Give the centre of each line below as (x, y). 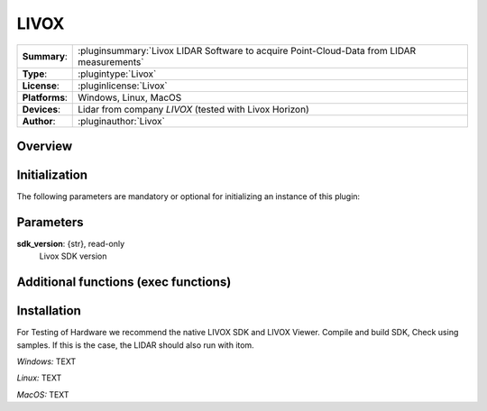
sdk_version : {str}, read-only (71, 243)
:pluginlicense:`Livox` (123, 86)
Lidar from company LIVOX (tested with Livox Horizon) (194, 109)
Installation (49, 311)
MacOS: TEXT (43, 394)
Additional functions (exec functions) (124, 283)
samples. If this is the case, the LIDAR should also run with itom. (135, 345)
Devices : (41, 109)
